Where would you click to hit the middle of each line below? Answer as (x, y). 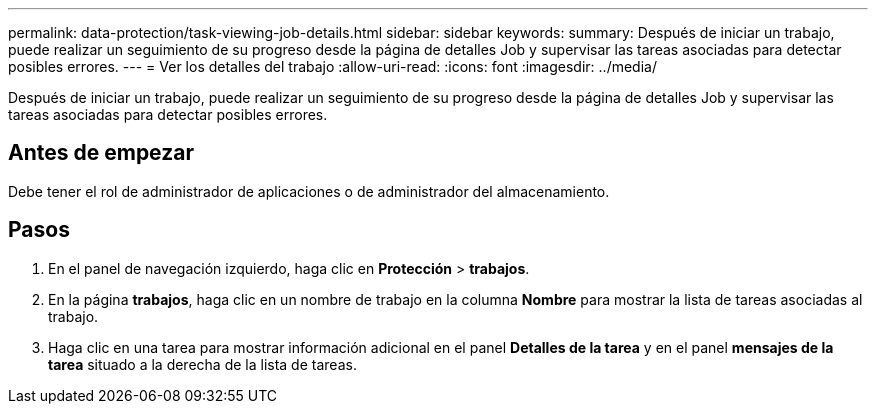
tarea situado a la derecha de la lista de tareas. (202, 364)
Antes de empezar (101, 153)
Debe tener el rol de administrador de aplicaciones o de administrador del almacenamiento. (309, 191)
